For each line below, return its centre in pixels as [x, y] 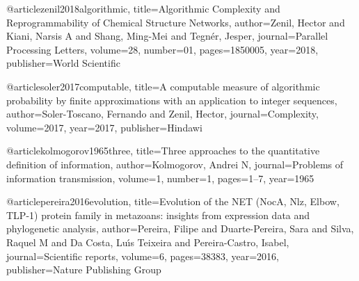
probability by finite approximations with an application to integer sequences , [172, 100]
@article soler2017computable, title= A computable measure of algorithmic [163, 86]
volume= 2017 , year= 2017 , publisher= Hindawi [104, 127]
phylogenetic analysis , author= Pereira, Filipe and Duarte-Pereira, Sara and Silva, [180, 228]
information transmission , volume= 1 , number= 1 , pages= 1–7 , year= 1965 [160, 178]
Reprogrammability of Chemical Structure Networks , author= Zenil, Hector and [176, 22]
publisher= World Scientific [63, 63]
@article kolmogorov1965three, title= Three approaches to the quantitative [163, 151]
